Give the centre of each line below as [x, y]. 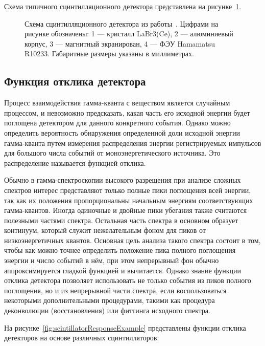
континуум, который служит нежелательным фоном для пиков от [105, 230]
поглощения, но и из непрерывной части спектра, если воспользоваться [115, 290]
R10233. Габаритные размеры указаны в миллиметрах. [109, 53]
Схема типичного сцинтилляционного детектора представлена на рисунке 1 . [123, 6]
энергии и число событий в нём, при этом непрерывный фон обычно [112, 260]
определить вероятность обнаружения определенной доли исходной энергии [122, 132]
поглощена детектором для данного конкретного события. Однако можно [117, 123]
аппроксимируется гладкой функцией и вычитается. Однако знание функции [123, 270]
